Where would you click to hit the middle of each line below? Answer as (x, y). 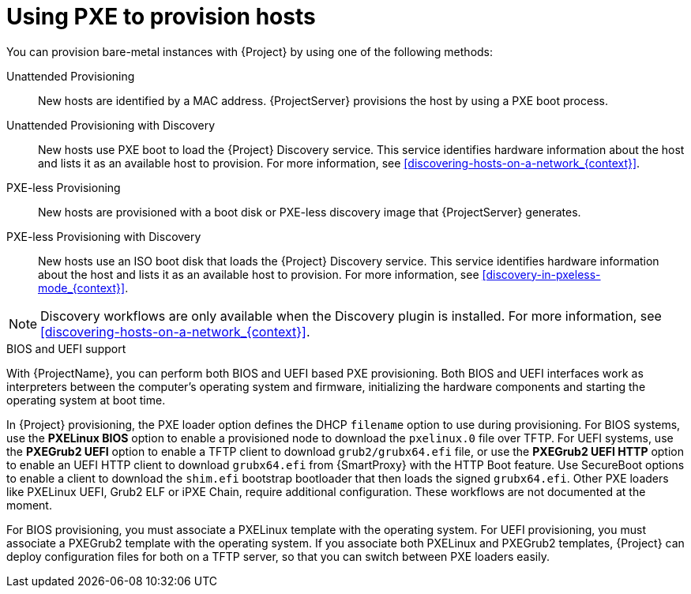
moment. (29, 505)
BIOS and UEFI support (66, 348)
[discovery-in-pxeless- (541, 274)
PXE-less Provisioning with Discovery (104, 236)
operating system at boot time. (86, 400)
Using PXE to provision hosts (161, 17)
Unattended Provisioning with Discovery (111, 125)
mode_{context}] (82, 288)
